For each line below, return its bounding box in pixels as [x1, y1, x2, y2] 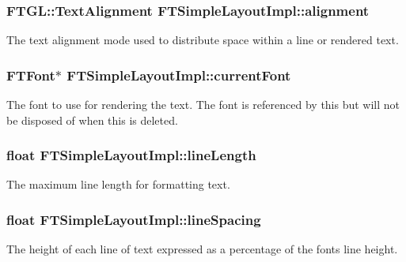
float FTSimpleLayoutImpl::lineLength [6, 145, 256, 165]
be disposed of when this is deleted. [6, 111, 178, 128]
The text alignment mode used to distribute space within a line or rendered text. [6, 32, 399, 48]
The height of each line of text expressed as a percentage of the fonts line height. [6, 241, 398, 257]
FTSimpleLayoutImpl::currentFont [66, 65, 291, 84]
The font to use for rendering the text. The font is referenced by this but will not [6, 96, 400, 113]
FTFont [6, 65, 55, 84]
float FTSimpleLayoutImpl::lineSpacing [6, 209, 261, 229]
